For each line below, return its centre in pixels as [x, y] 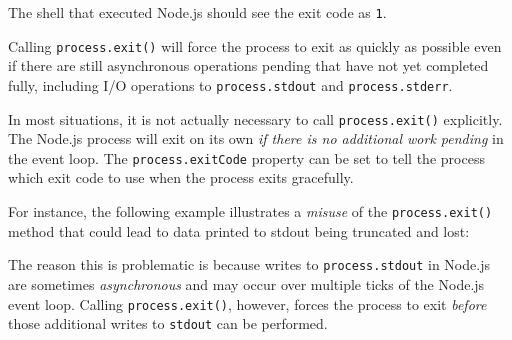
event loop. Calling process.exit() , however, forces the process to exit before [247, 303]
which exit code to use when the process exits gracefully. [181, 177]
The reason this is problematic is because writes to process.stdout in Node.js [249, 264]
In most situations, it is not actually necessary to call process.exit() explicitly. [255, 118]
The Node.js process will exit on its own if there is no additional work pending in [256, 138]
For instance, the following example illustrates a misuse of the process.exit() [250, 211]
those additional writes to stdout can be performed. [168, 323]
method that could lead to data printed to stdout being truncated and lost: [239, 230]
